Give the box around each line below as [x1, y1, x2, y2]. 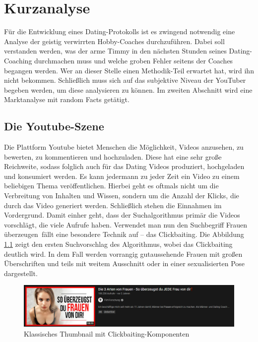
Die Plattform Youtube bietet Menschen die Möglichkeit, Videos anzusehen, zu [4, 142, 244, 152]
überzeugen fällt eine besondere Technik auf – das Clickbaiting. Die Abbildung [4, 229, 244, 239]
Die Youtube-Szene [4, 118, 104, 134]
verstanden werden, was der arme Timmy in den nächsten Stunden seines [4, 46, 227, 56]
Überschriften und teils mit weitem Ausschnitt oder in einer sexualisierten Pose [4, 258, 245, 269]
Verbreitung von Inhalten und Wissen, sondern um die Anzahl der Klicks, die [4, 190, 239, 201]
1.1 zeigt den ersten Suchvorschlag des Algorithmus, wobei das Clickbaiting [4, 239, 233, 249]
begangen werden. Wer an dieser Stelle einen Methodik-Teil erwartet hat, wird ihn [4, 65, 254, 75]
